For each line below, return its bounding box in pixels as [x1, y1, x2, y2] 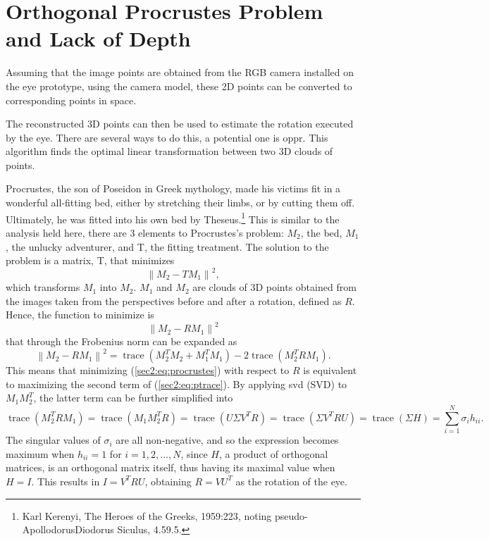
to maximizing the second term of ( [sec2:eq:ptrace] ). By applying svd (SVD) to [6, 376, 347, 391]
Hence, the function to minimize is [6, 307, 154, 322]
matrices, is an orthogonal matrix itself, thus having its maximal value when [6, 460, 335, 475]
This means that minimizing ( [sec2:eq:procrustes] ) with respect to [6, 363, 290, 378]
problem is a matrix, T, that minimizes [6, 253, 175, 268]
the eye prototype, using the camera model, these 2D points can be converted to [6, 78, 352, 93]
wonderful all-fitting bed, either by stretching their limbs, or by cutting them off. [6, 195, 355, 210]
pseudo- [274, 508, 308, 523]
